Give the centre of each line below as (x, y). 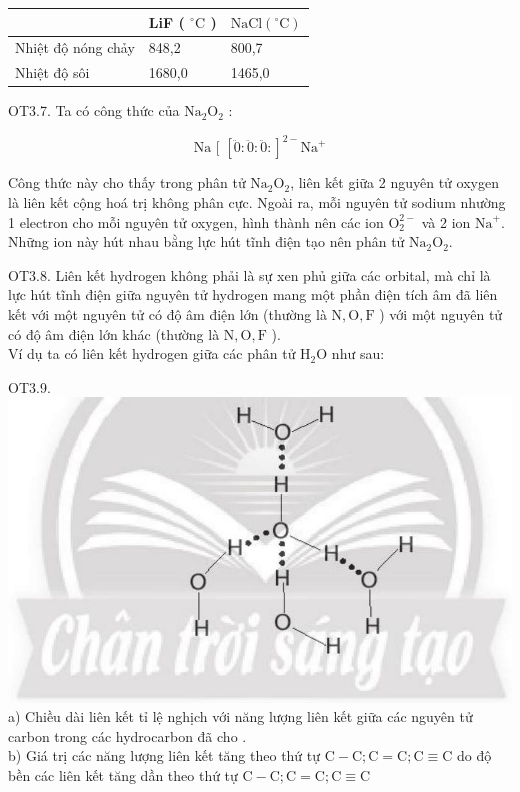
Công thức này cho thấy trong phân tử (127, 182)
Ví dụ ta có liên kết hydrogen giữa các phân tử (152, 353)
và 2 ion (446, 221)
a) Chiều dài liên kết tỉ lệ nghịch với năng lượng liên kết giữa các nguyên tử (240, 716)
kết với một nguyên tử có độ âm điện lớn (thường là (167, 313)
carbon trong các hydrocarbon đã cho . (127, 735)
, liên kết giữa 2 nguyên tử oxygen (394, 182)
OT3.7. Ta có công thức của (94, 110)
